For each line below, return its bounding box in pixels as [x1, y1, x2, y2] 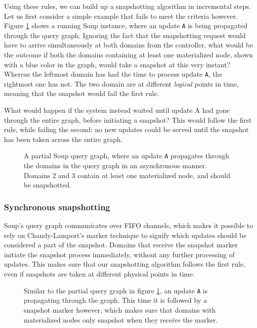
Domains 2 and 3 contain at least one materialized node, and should [24, 170, 230, 180]
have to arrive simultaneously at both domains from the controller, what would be [4, 40, 253, 50]
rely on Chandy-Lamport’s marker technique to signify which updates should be [4, 230, 247, 240]
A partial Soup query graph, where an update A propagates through [24, 150, 229, 161]
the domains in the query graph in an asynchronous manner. [24, 160, 207, 171]
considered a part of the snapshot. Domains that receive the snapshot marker [4, 239, 238, 250]
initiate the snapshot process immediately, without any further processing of [4, 249, 235, 259]
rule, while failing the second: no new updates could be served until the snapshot [4, 124, 249, 135]
